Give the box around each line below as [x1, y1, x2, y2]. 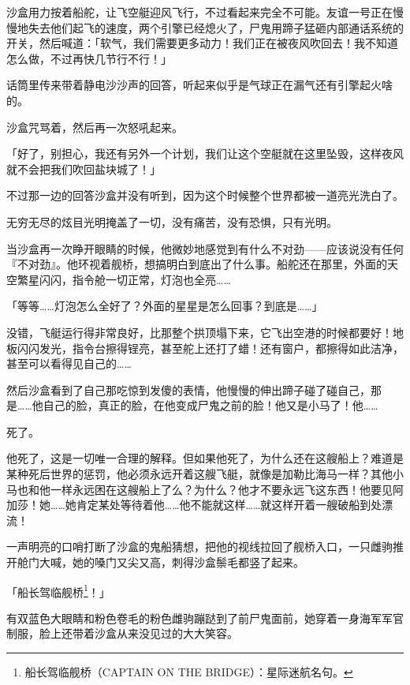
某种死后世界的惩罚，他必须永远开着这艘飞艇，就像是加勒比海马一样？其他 [6, 466, 393, 482]
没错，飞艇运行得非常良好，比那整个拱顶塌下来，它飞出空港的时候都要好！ [6, 324, 393, 340]
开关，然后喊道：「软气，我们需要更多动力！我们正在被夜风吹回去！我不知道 [6, 35, 398, 51]
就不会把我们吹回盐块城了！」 [6, 160, 161, 177]
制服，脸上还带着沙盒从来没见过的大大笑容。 [6, 625, 238, 642]
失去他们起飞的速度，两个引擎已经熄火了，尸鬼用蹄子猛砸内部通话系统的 [28, 19, 404, 36]
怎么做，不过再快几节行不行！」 [6, 50, 172, 66]
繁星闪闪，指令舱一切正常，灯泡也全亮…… [17, 271, 231, 287]
